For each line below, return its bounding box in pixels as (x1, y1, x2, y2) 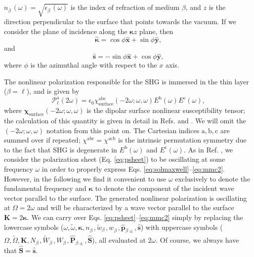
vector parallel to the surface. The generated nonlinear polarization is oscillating (4, 192, 247, 203)
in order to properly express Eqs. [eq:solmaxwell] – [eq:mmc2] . (42, 164, 225, 174)
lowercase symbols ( (4, 221, 64, 232)
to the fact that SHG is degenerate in (4, 144, 117, 154)
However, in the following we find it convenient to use (4, 173, 167, 184)
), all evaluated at (92, 235, 146, 245)
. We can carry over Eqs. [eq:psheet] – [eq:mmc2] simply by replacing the (27, 212, 243, 222)
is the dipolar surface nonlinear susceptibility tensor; (86, 105, 246, 115)
